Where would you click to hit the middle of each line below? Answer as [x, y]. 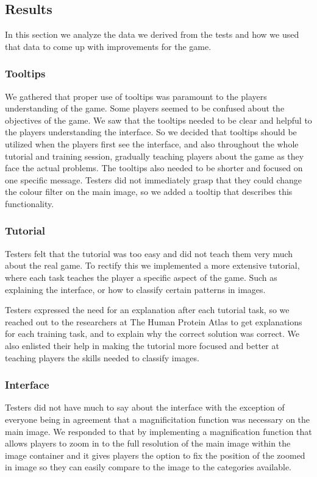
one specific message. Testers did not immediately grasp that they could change [153, 179]
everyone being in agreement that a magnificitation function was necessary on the [158, 419]
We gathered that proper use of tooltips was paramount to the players [136, 96]
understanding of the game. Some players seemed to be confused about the [145, 108]
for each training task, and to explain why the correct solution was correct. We [152, 334]
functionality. [30, 203]
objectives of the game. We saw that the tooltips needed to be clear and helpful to [158, 120]
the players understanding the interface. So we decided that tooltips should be [151, 132]
